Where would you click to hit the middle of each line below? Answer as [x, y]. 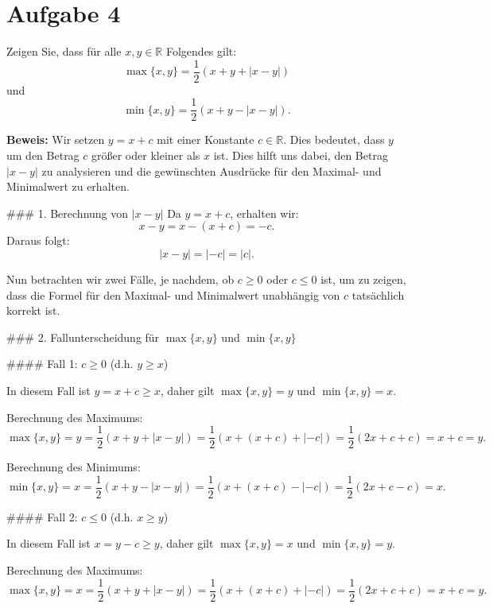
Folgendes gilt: [201, 51]
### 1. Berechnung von [68, 213]
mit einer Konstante [206, 139]
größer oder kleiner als [146, 155]
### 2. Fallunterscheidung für [83, 337]
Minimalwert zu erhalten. [68, 186]
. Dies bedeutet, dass [334, 139]
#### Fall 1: [42, 364]
